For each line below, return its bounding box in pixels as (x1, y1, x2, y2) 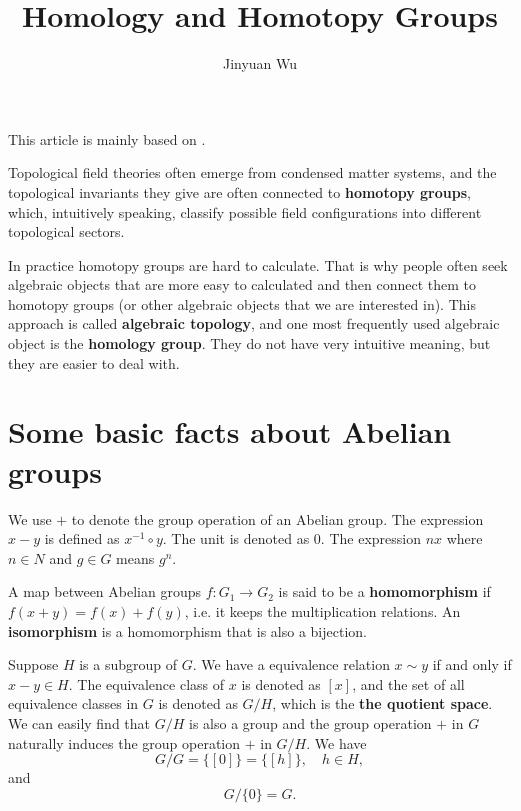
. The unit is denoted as (162, 528, 310, 549)
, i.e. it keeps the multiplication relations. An (184, 600, 461, 621)
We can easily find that (8, 712, 151, 733)
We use (8, 508, 52, 529)
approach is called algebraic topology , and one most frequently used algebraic (8, 313, 500, 334)
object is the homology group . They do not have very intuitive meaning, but (8, 333, 491, 354)
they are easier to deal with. (8, 352, 180, 373)
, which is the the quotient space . (272, 693, 493, 714)
